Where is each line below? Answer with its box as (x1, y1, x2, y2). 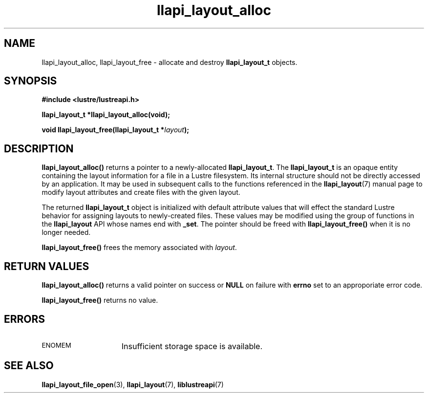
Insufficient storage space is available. (121, 341, 262, 351)
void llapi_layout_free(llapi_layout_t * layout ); (42, 125, 190, 134)
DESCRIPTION (4, 142, 74, 155)
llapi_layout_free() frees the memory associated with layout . (42, 243, 237, 252)
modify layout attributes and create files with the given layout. (42, 188, 240, 197)
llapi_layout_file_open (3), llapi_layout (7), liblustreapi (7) (42, 380, 224, 389)
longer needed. (42, 228, 91, 237)
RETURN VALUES (4, 260, 89, 272)
